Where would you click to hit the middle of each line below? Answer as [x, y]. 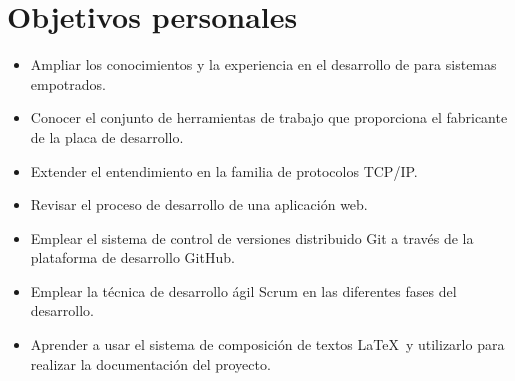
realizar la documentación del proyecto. [150, 363]
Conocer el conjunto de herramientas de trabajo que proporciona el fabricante [269, 117]
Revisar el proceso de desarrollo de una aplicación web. [199, 204]
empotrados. [68, 83]
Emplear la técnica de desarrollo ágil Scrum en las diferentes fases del [243, 290]
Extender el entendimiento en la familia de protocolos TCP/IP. [224, 170]
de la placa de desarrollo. [107, 136]
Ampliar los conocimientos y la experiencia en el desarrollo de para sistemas [263, 64]
